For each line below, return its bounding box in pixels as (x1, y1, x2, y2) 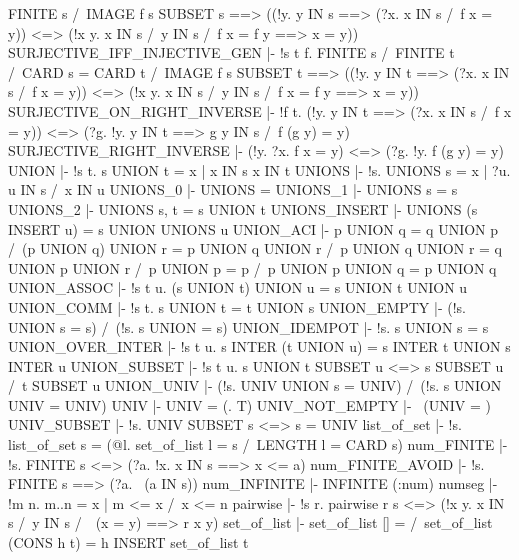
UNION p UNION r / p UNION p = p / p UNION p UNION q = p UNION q (8, 257, 497, 278)
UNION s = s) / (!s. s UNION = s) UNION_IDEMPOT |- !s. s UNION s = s (8, 316, 489, 337)
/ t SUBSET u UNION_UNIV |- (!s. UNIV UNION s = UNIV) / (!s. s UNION (8, 375, 502, 396)
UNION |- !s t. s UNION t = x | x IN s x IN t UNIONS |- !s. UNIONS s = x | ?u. (8, 159, 511, 180)
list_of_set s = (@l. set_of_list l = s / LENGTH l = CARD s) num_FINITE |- (8, 434, 508, 455)
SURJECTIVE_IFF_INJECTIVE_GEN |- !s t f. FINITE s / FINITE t (8, 42, 455, 63)
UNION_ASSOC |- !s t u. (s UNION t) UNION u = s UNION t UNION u (8, 277, 468, 298)
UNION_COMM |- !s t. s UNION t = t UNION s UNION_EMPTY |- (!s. (8, 296, 466, 317)
